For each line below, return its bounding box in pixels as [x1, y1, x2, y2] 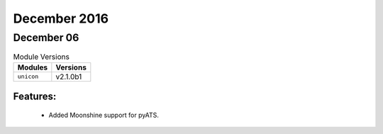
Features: [13, 91, 57, 103]
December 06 [13, 31, 79, 44]
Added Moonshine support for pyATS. [48, 111, 159, 119]
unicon [17, 73, 39, 81]
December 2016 [13, 11, 109, 26]
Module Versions [13, 52, 70, 62]
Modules [17, 62, 48, 72]
